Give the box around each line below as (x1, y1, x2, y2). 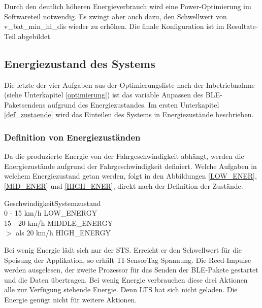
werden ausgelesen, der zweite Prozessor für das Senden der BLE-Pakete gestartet (4, 264, 258, 275)
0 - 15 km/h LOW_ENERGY (4, 208, 97, 218)
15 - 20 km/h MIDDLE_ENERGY (4, 217, 113, 228)
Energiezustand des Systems (4, 55, 155, 71)
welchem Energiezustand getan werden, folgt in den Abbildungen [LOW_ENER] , (4, 170, 257, 181)
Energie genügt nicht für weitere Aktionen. (4, 294, 137, 304)
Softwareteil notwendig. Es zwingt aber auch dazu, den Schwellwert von (4, 11, 227, 21)
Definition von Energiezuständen (4, 130, 141, 143)
